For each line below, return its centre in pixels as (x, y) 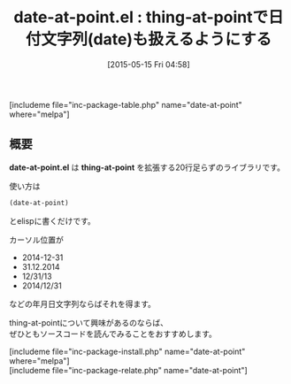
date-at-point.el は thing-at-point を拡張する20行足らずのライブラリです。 (147, 167)
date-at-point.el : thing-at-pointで (141, 17)
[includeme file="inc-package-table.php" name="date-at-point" (126, 104)
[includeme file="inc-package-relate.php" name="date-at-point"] (128, 370)
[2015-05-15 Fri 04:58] (149, 64)
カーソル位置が (36, 240)
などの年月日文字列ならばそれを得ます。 (83, 303)
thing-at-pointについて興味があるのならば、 (88, 322)
